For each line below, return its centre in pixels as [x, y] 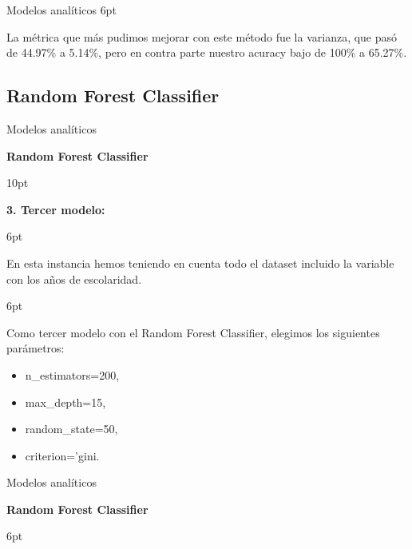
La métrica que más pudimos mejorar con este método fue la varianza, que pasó [202, 36]
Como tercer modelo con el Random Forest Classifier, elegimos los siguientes [193, 332]
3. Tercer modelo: [56, 209]
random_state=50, [71, 429]
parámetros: [36, 348]
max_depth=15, [65, 402]
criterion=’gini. [62, 455]
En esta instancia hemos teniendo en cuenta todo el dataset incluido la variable [200, 263]
